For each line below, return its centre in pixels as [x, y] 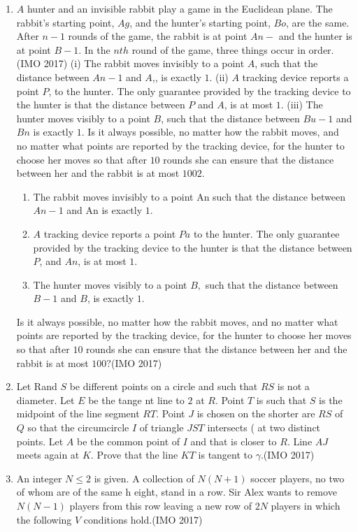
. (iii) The [302, 105]
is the [331, 400]
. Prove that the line [134, 455]
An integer [39, 478]
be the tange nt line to [136, 400]
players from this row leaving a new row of [161, 505]
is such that [281, 400]
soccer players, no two [298, 478]
